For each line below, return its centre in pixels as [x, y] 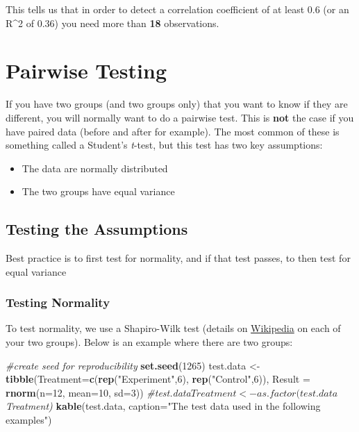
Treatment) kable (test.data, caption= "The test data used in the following [163, 406]
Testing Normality [58, 302]
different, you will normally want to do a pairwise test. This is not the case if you [180, 117]
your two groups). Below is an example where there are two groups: [149, 342]
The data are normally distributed [95, 168]
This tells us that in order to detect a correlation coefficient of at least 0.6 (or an [177, 9]
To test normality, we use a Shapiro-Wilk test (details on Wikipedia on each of [173, 328]
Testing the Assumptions [97, 229]
